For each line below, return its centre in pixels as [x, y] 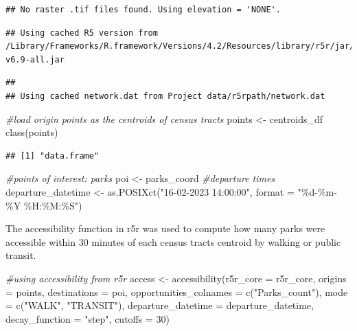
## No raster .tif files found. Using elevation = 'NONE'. [143, 10]
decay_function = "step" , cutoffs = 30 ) [88, 318]
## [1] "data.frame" [53, 156]
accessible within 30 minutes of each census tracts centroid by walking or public [173, 241]
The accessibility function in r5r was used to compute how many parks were [165, 228]
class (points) [32, 132]
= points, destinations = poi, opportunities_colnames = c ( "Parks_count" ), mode [177, 292]
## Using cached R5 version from [82, 33]
